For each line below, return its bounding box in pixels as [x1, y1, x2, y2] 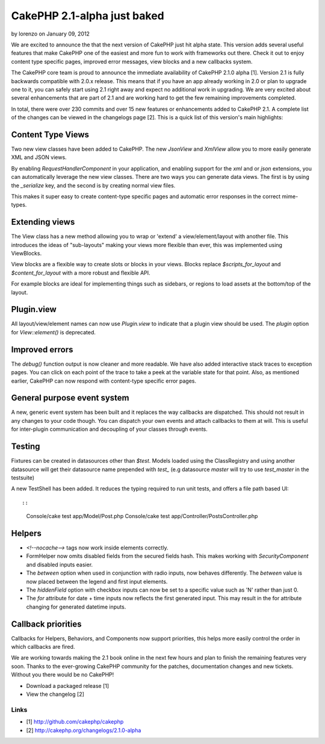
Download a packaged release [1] [26, 682, 110, 689]
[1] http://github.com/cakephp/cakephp [26, 718, 124, 725]
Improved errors [11, 344, 73, 355]
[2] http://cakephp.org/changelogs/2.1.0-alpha [26, 727, 141, 734]
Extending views [11, 217, 75, 227]
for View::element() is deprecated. [11, 328, 96, 336]
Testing [11, 442, 40, 452]
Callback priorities [11, 619, 82, 629]
